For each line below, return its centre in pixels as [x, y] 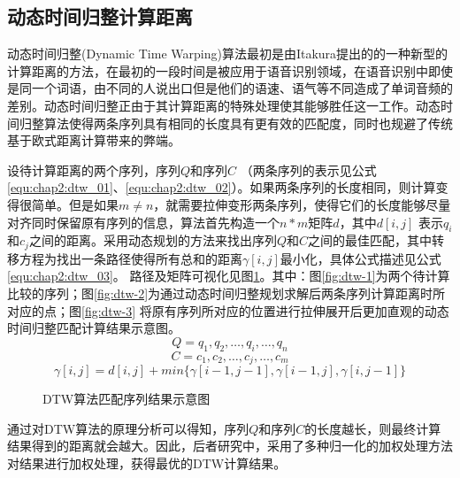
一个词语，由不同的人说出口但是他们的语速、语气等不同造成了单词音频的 [242, 88]
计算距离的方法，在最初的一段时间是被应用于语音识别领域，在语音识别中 [218, 70]
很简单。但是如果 [69, 204]
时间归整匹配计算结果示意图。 [94, 328]
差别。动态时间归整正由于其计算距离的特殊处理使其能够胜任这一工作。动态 [224, 105]
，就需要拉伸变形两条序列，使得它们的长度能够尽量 [302, 204]
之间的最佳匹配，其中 [369, 240]
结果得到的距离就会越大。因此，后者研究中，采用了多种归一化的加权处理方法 [230, 446]
